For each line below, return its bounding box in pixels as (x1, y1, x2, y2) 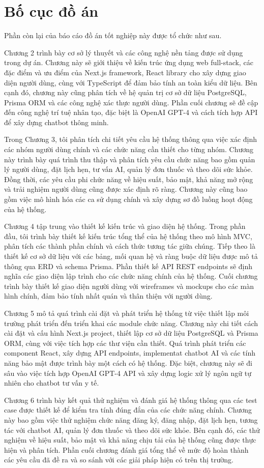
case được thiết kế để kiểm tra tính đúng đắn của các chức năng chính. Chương (4, 404, 252, 415)
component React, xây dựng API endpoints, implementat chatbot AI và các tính (4, 347, 255, 358)
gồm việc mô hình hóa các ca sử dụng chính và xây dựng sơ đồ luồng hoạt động (4, 194, 253, 204)
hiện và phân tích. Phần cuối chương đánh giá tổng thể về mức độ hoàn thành (4, 444, 249, 455)
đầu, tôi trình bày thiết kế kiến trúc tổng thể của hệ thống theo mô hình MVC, (4, 230, 252, 241)
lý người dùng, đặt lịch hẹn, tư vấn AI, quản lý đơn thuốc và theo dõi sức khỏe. (4, 164, 253, 174)
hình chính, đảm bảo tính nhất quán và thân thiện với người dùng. (4, 290, 213, 301)
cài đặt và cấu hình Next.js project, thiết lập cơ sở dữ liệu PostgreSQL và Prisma (4, 328, 258, 338)
